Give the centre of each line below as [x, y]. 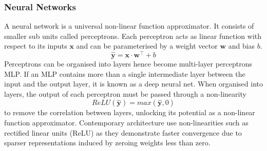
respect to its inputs [36, 46]
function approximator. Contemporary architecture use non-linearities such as [126, 123]
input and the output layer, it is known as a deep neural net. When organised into [133, 84]
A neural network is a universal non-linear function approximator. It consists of [129, 26]
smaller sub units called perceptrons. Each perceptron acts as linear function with [133, 36]
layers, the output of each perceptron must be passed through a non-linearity [125, 93]
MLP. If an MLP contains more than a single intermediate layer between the [125, 73]
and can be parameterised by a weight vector [147, 46]
